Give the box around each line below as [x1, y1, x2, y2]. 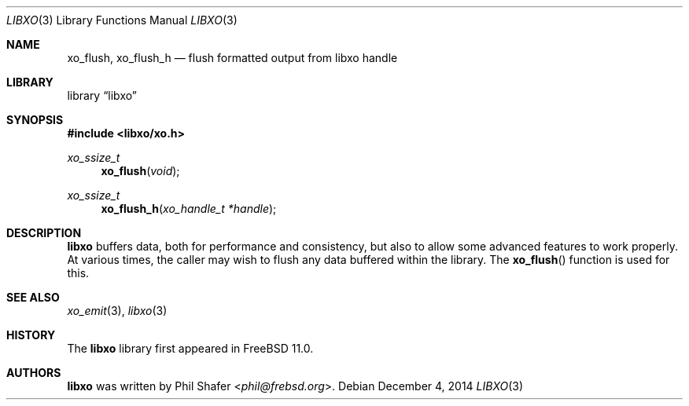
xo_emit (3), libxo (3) [67, 304, 168, 317]
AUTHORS [6, 366, 61, 379]
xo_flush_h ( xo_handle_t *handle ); [101, 202, 277, 215]
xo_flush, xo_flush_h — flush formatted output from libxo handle [67, 51, 398, 64]
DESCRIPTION [6, 226, 82, 240]
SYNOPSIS [6, 113, 64, 126]
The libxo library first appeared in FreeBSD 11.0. [67, 342, 314, 355]
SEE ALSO [6, 291, 60, 304]
